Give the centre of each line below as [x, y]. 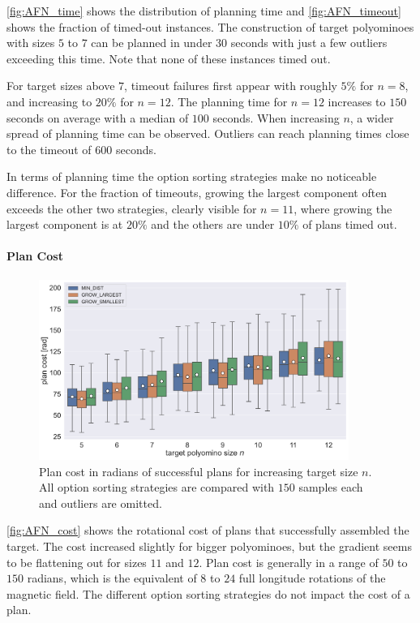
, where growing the [343, 208]
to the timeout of [49, 149]
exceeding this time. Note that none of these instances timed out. [169, 58]
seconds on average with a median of [98, 117]
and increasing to [49, 101]
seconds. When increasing [276, 117]
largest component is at [65, 224]
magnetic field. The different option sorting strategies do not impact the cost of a [208, 593]
